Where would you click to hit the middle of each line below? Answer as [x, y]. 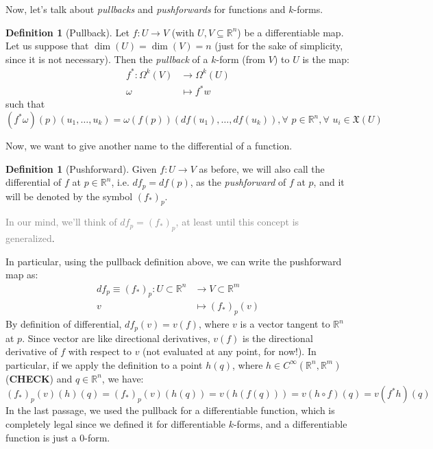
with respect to [100, 351]
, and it [329, 182]
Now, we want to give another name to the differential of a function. [149, 146]
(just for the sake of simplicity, [279, 46]
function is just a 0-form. [58, 437]
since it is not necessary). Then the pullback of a [107, 59]
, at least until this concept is [237, 222]
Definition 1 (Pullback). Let [67, 32]
